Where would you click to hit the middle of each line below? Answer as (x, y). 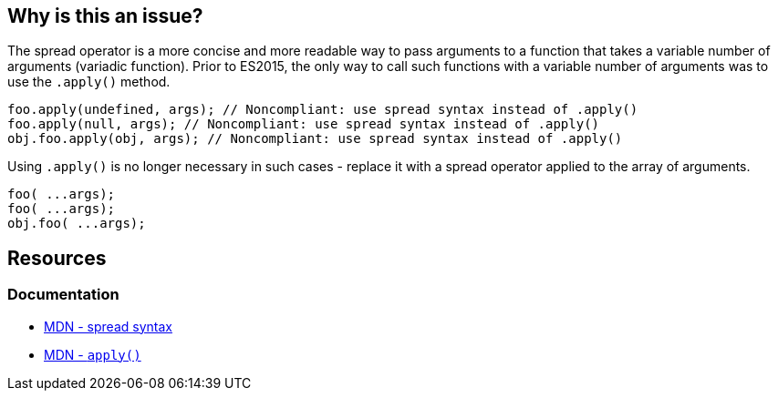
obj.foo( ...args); (77, 224)
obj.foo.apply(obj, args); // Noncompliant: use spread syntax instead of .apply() (315, 139)
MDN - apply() (93, 354)
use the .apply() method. (89, 82)
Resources (57, 258)
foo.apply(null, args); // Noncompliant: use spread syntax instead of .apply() (304, 124)
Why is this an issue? (105, 16)
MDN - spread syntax (108, 326)
